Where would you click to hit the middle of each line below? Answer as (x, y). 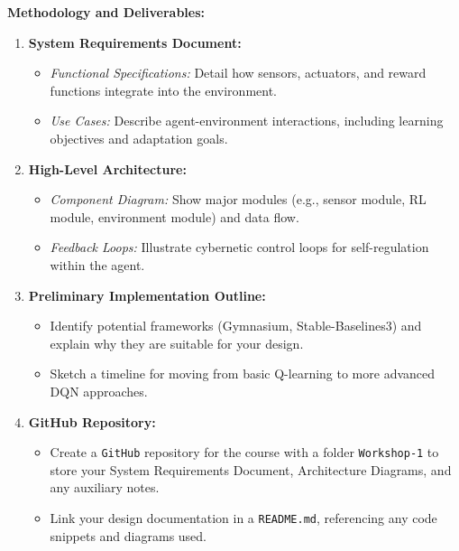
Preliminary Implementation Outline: (147, 295)
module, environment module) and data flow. (174, 216)
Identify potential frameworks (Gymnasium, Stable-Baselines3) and (236, 326)
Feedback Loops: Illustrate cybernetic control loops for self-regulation (239, 247)
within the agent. (97, 264)
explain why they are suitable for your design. (177, 343)
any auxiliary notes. (105, 487)
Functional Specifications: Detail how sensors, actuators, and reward (238, 73)
